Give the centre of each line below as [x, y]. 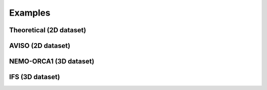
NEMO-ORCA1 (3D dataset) [52, 61]
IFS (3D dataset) [35, 77]
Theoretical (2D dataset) [48, 30]
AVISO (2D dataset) [40, 46]
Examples [30, 13]
